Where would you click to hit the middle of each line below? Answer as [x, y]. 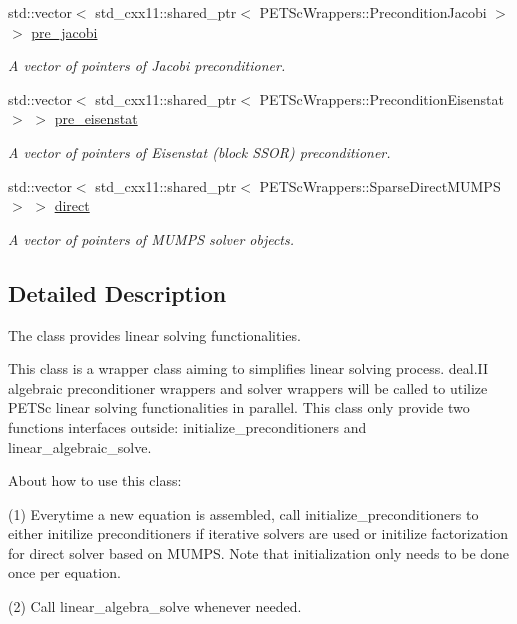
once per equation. [64, 572]
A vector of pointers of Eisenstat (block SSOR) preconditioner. [199, 151]
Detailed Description [117, 292]
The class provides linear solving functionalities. [154, 334]
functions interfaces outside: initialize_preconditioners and [187, 426]
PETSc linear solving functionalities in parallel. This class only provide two [239, 407]
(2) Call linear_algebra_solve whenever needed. [155, 606]
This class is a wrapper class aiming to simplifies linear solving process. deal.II [248, 368]
